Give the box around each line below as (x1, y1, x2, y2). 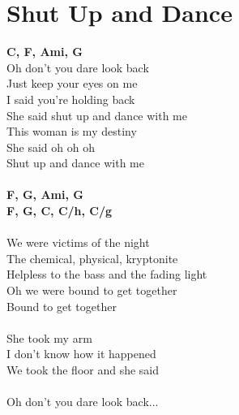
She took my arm (6, 329, 92, 346)
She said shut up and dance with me (6, 106, 187, 123)
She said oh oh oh (6, 138, 95, 155)
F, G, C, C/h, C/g (6, 202, 113, 219)
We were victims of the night (6, 234, 150, 251)
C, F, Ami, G (6, 43, 83, 60)
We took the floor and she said (6, 361, 160, 378)
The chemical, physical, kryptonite (6, 249, 178, 266)
